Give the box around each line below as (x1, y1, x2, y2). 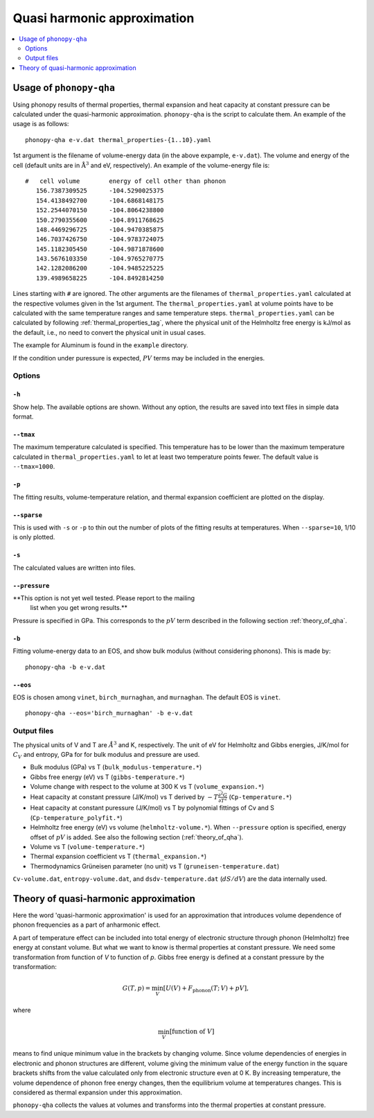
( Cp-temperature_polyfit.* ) (30, 813, 123, 821)
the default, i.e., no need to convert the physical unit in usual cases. (12, 328, 206, 336)
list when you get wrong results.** (30, 604, 128, 612)
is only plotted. (12, 533, 55, 541)
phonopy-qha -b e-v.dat (25, 663, 106, 671)
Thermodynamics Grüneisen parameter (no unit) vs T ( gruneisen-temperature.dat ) (30, 862, 280, 870)
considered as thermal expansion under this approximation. (12, 1088, 183, 1097)
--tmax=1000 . (12, 462, 55, 471)
